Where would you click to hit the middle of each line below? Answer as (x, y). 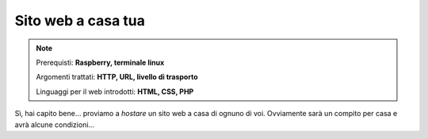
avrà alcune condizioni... (55, 124)
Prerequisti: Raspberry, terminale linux (100, 62)
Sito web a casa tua (80, 21)
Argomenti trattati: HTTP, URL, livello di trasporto (117, 77)
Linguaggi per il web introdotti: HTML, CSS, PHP (115, 92)
